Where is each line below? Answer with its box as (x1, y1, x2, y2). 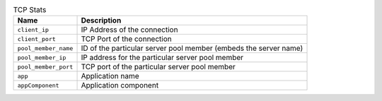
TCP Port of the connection (81, 34, 173, 44)
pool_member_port (17, 63, 74, 71)
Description (81, 16, 122, 25)
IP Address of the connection (81, 25, 178, 35)
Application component (81, 81, 159, 90)
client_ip (17, 25, 50, 33)
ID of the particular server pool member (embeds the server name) (81, 43, 303, 53)
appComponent (17, 81, 59, 89)
